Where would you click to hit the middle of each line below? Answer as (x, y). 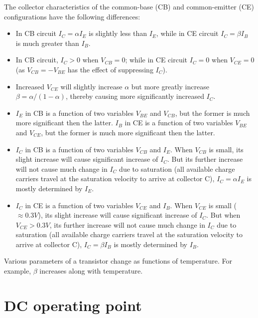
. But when (223, 215)
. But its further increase (205, 159)
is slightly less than (118, 33)
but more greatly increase (170, 86)
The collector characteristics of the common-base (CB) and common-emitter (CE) (129, 6)
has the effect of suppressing (110, 69)
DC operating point (73, 305)
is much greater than (47, 43)
